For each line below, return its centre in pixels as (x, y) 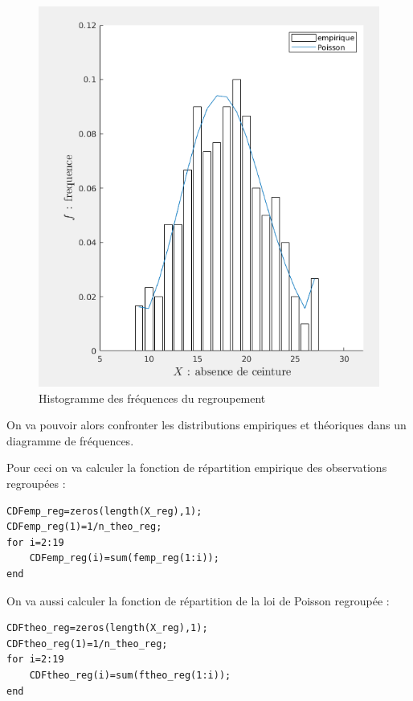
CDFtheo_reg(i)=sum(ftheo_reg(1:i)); (130, 675)
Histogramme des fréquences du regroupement (152, 398)
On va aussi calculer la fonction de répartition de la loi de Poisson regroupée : (198, 600)
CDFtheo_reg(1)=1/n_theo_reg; (87, 644)
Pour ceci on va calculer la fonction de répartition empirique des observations (197, 467)
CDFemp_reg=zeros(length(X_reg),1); (104, 511)
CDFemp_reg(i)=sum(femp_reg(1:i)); (124, 558)
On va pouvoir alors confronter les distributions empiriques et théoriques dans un (206, 425)
